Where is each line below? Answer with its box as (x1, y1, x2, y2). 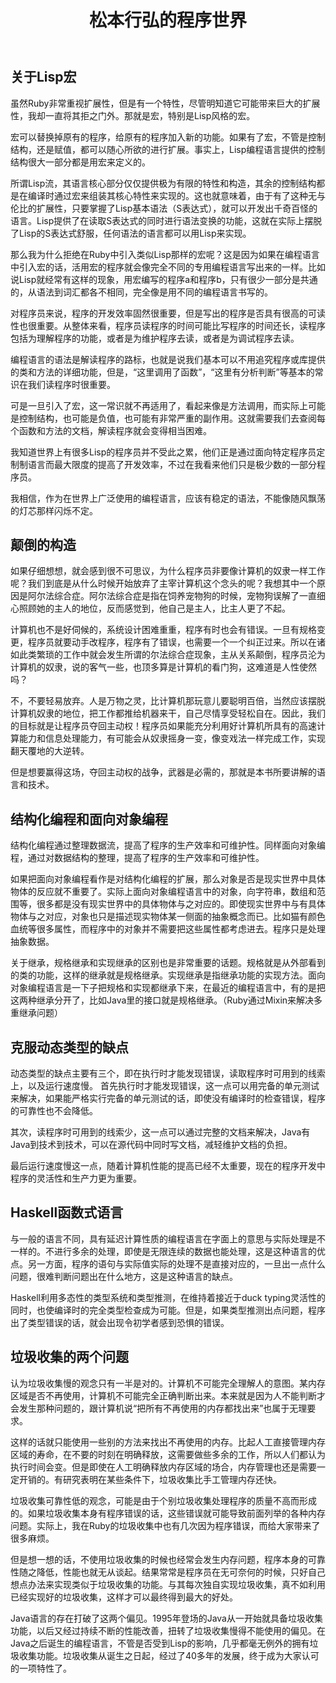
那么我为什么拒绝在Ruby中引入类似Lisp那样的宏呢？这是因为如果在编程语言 (10, 248, 320, 260)
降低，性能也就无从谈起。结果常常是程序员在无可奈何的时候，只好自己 (36, 1566, 326, 1578)
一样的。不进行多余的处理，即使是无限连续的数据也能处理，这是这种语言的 (10, 1245, 317, 1257)
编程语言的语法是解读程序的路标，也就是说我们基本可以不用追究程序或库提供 (10, 353, 326, 365)
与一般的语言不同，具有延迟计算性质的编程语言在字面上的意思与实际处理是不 (10, 1232, 326, 1245)
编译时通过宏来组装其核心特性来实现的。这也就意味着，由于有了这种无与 (27, 189, 326, 201)
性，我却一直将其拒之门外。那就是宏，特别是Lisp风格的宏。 (10, 109, 256, 121)
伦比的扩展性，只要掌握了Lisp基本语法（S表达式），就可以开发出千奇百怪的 (10, 202, 318, 214)
